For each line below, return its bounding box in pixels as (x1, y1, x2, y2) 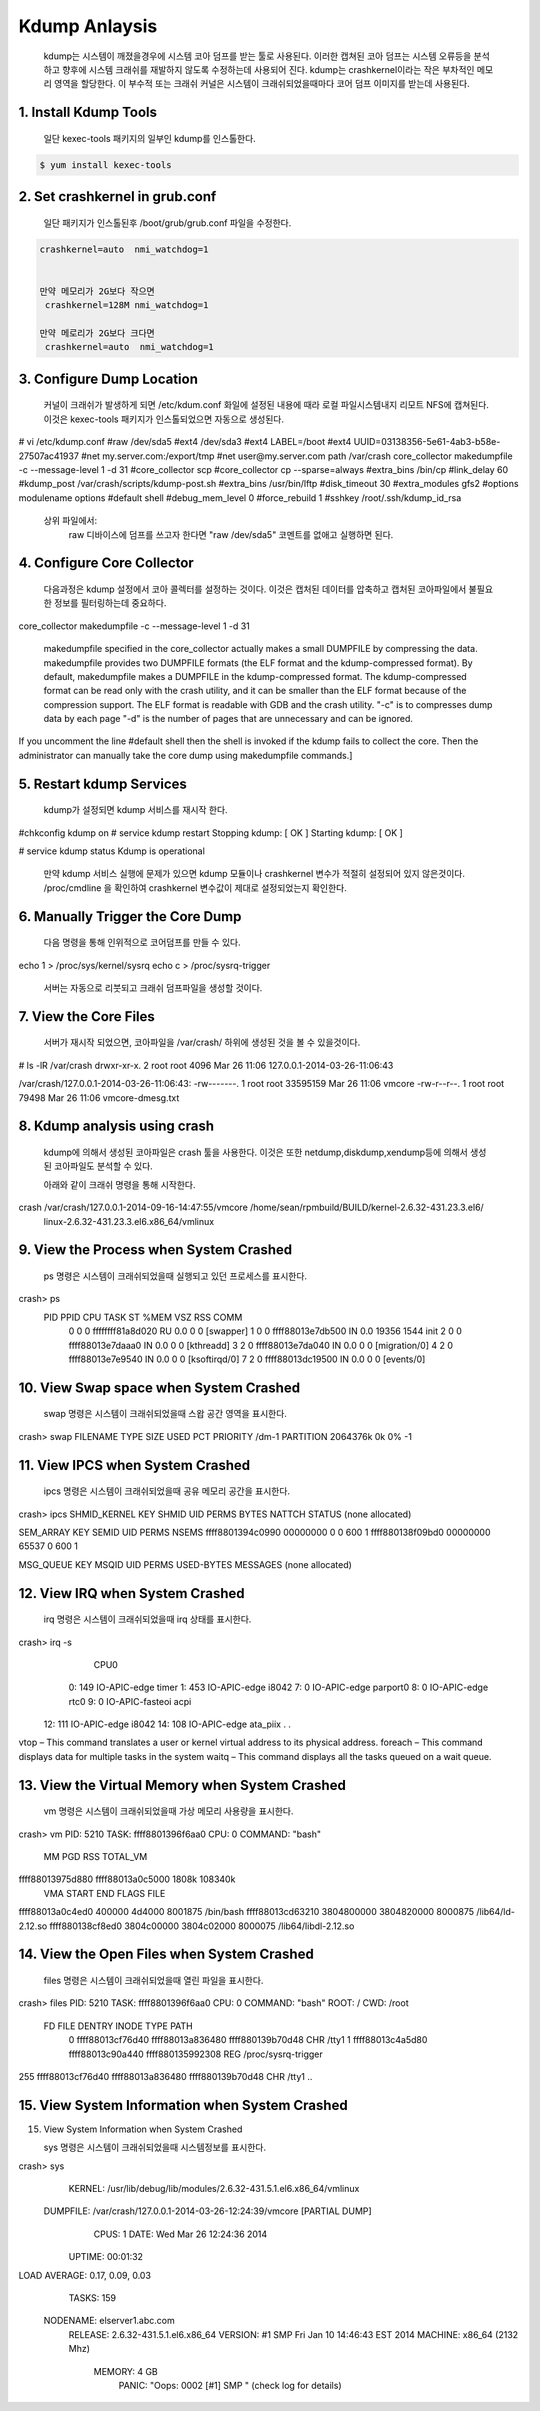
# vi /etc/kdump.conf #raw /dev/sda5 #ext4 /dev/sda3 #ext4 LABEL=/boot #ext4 (18, 436, 352, 448)
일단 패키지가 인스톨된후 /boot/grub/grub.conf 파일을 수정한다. (43, 216, 292, 229)
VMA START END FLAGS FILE (43, 1887, 166, 1899)
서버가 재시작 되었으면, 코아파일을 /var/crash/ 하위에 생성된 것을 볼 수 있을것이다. (43, 1036, 361, 1049)
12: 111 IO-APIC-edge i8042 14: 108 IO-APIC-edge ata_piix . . (43, 1718, 292, 1730)
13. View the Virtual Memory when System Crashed (18, 1776, 347, 1794)
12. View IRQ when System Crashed (18, 1585, 245, 1602)
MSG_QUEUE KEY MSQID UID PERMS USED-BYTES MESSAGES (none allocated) (18, 1558, 352, 1570)
